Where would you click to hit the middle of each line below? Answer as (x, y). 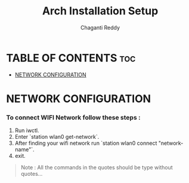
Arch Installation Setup (100, 11)
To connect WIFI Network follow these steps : (73, 117)
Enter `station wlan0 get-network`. (57, 137)
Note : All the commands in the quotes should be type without (97, 167)
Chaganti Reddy (100, 28)
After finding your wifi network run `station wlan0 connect (86, 143)
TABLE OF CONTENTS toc (71, 58)
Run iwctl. (27, 130)
